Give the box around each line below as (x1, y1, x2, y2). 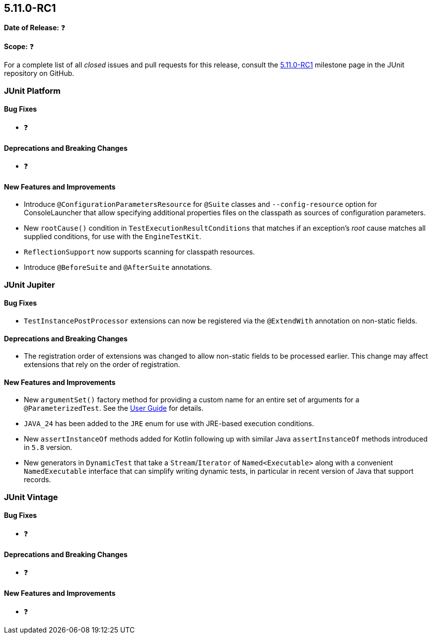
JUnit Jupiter (4, 279, 55, 290)
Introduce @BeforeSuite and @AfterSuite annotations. (24, 263, 212, 272)
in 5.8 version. (24, 443, 72, 452)
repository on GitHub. (4, 69, 74, 78)
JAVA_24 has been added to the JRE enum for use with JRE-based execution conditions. (24, 419, 314, 428)
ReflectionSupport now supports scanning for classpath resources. (24, 248, 255, 256)
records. (24, 475, 51, 484)
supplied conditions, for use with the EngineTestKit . (24, 232, 202, 241)
